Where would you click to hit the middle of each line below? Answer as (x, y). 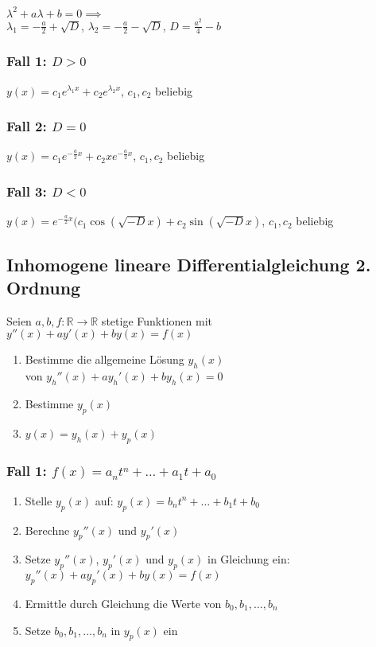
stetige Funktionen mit (157, 320)
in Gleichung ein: (249, 559)
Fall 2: (27, 126)
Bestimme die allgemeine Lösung (105, 359)
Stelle (39, 500)
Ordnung (44, 287)
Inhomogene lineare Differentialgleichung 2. (189, 264)
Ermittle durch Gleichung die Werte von (123, 603)
